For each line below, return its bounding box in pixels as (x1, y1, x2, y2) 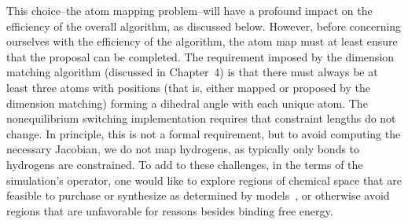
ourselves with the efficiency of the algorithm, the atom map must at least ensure (6, 33, 398, 50)
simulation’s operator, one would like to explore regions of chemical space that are (6, 171, 402, 188)
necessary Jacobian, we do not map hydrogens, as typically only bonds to (6, 141, 360, 157)
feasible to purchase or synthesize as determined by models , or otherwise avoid (6, 187, 390, 204)
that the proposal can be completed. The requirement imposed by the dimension (6, 48, 395, 64)
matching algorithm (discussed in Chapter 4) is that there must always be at (6, 64, 378, 80)
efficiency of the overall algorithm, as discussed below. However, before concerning (6, 17, 402, 34)
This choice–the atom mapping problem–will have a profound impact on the (6, 2, 373, 18)
